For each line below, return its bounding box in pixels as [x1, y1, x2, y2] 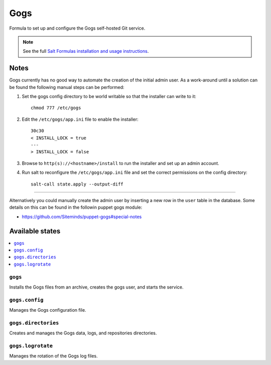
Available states [9, 227, 61, 235]
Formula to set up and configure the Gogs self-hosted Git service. [9, 25, 146, 31]
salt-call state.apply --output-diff [31, 181, 124, 187]
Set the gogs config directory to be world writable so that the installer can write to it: [22, 94, 197, 100]
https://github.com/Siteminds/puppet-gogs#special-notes [22, 214, 142, 220]
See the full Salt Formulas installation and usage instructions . [23, 48, 149, 54]
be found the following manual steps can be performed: [9, 84, 125, 90]
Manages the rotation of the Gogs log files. [9, 353, 98, 359]
